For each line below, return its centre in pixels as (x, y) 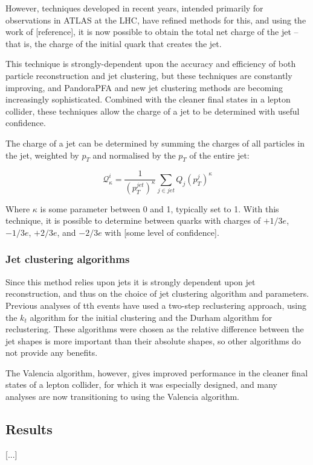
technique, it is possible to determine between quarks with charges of (133, 220)
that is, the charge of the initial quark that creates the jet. (114, 43)
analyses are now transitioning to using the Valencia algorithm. (123, 397)
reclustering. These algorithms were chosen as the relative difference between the (155, 329)
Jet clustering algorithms (68, 259)
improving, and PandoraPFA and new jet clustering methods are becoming (144, 87)
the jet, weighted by (42, 155)
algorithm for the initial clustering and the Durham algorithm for (151, 317)
